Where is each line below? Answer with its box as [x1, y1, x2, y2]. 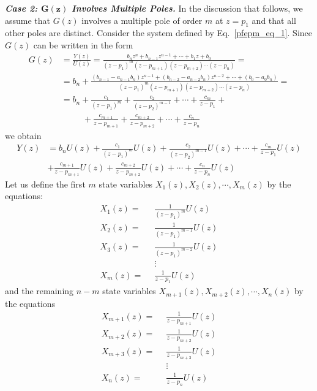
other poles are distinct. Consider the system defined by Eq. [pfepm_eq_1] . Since [5, 26, 312, 39]
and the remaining [5, 284, 74, 297]
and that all [252, 13, 296, 26]
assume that [5, 13, 51, 26]
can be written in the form [33, 38, 133, 51]
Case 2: [5, 2, 38, 14]
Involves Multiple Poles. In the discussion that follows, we [72, 2, 303, 14]
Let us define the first [5, 177, 86, 190]
